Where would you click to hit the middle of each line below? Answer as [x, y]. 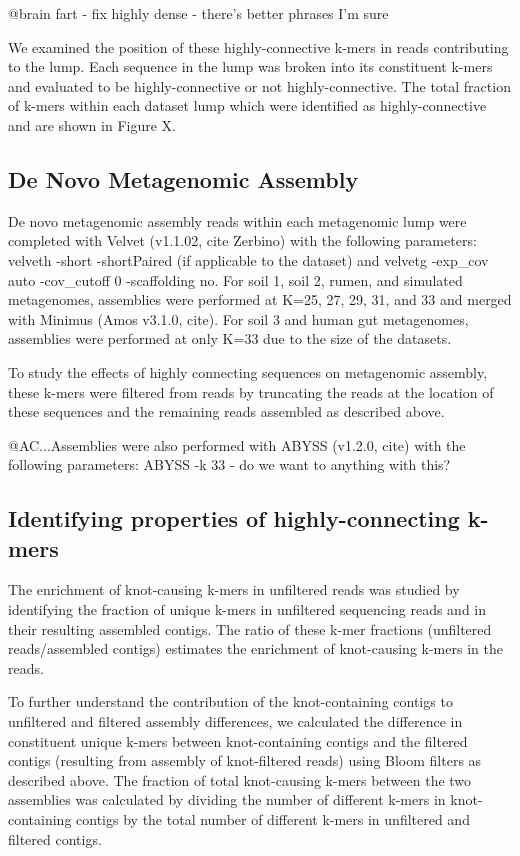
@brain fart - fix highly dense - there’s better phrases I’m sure [198, 13]
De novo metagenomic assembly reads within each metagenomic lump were [237, 220]
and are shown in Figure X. [92, 124]
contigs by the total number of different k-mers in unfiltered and [273, 819]
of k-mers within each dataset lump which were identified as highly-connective [247, 105]
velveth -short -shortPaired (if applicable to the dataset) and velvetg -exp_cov [248, 259]
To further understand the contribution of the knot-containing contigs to [230, 701]
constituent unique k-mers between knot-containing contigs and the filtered [238, 740]
